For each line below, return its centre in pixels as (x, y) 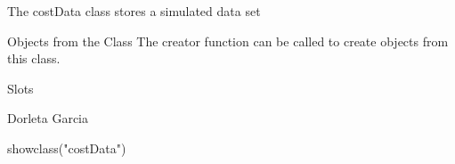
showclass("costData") (67, 148)
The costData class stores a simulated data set (134, 11)
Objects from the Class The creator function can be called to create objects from (228, 41)
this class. (34, 58)
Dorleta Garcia (48, 118)
